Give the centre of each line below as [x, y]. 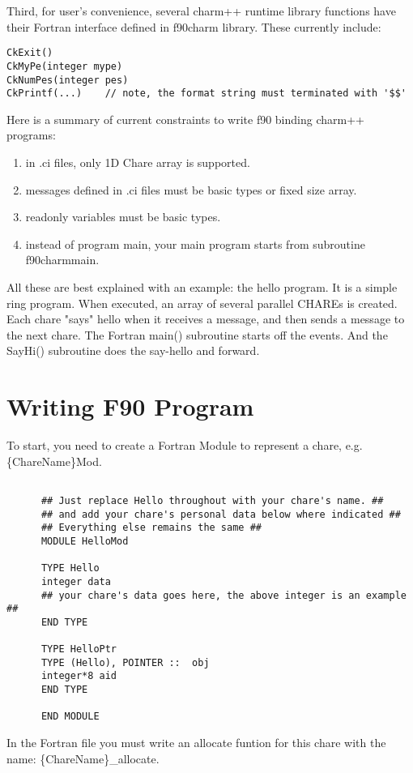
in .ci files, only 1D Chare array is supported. [138, 162]
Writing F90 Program [130, 406]
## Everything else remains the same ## [151, 528]
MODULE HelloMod [85, 541]
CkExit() [30, 53]
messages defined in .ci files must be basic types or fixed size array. [191, 189]
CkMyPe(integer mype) [65, 66]
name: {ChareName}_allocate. [83, 758]
